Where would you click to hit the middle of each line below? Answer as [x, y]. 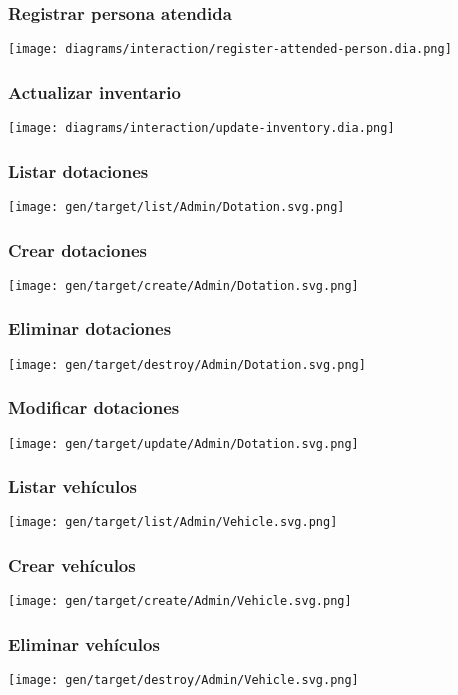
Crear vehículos [72, 565]
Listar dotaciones [78, 170]
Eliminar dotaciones [90, 328]
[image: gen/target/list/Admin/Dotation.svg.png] [176, 206]
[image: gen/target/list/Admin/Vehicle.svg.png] [173, 522]
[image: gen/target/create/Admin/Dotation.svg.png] [183, 285]
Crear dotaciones [77, 249]
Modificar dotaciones [94, 407]
